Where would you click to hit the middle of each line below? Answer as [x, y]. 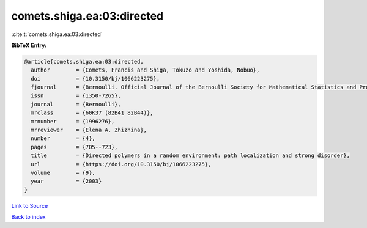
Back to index [28, 217]
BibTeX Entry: [29, 45]
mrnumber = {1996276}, [73, 121]
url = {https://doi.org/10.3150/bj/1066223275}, [121, 164]
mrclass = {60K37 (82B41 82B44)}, [92, 113]
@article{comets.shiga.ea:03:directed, [84, 61]
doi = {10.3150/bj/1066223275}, [95, 79]
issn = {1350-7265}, [76, 96]
